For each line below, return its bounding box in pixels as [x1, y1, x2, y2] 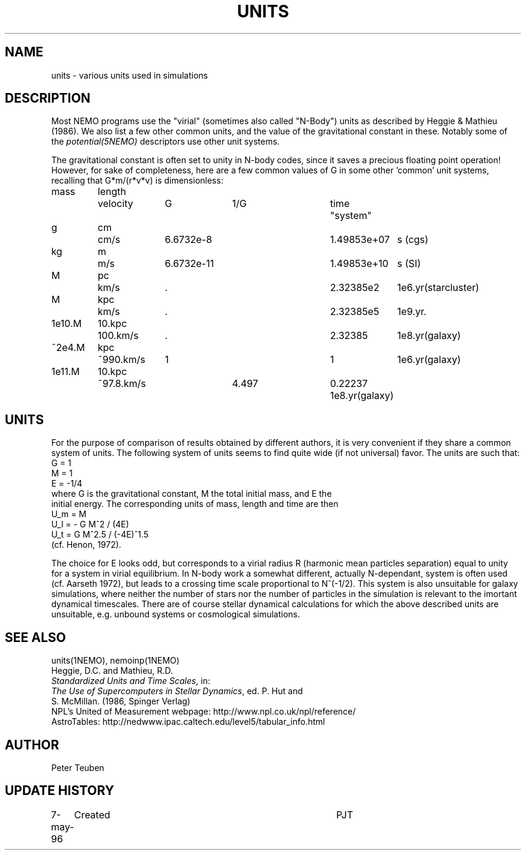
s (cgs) [397, 233, 429, 246]
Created [74, 808, 110, 821]
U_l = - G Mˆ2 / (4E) [51, 519, 129, 530]
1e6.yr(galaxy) [397, 353, 461, 366]
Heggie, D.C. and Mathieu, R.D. [51, 665, 174, 676]
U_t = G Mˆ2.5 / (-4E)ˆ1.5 [51, 529, 149, 540]
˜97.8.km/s [97, 377, 146, 390]
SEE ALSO [5, 629, 66, 645]
